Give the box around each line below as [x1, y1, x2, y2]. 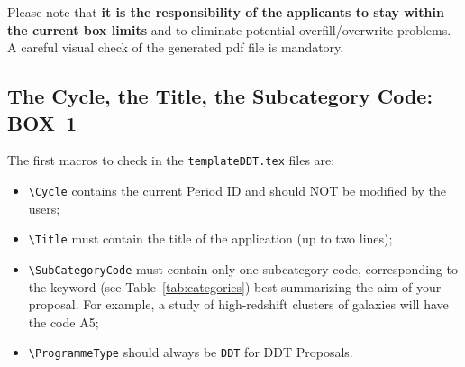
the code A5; [28, 312, 99, 331]
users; [28, 198, 60, 217]
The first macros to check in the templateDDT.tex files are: [7, 151, 335, 170]
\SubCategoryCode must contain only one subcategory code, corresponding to [28, 259, 458, 278]
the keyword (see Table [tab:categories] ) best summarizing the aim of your [28, 277, 442, 296]
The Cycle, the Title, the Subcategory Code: [7, 82, 433, 110]
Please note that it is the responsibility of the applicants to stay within [7, 3, 444, 21]
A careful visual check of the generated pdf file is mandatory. [7, 38, 344, 57]
